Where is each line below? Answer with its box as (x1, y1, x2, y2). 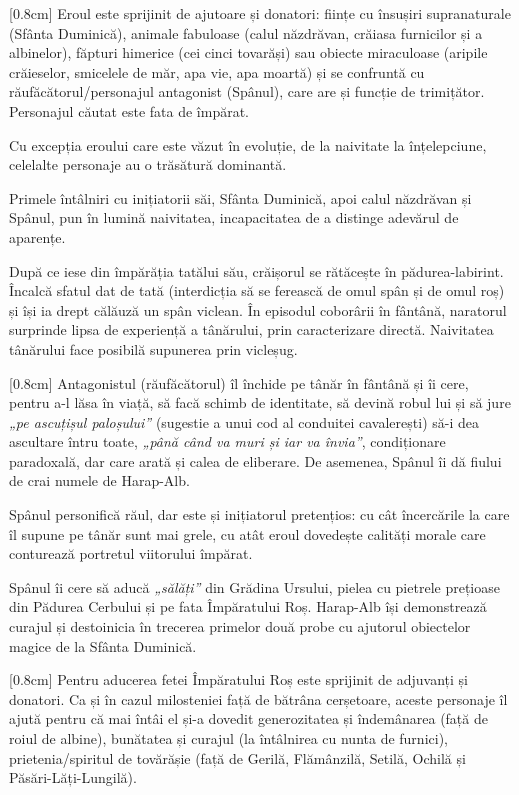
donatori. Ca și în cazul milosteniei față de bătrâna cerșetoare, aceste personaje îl (9, 688, 508, 709)
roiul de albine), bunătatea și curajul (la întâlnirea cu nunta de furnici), (9, 728, 448, 748)
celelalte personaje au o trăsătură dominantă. (9, 154, 287, 175)
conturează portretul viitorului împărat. (9, 543, 253, 564)
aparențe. (9, 226, 66, 247)
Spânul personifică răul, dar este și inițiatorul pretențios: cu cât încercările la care (9, 504, 510, 525)
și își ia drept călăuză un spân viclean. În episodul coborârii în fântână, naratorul (9, 299, 507, 320)
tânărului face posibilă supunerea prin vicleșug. (9, 338, 298, 359)
